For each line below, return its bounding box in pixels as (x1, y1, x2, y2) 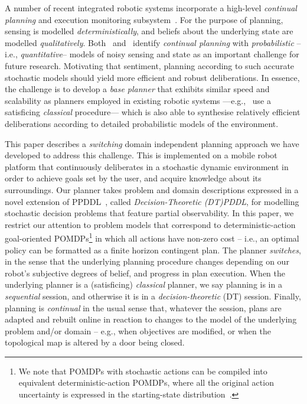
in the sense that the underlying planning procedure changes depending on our (5, 255, 289, 268)
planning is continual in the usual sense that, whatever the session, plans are (5, 301, 282, 314)
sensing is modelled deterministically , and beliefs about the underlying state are (5, 25, 293, 37)
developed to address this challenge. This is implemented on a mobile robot (5, 149, 277, 161)
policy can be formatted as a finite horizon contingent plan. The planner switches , (5, 243, 301, 256)
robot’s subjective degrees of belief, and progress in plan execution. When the (5, 266, 286, 279)
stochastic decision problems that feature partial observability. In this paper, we (5, 207, 294, 219)
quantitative (20, 48, 63, 60)
